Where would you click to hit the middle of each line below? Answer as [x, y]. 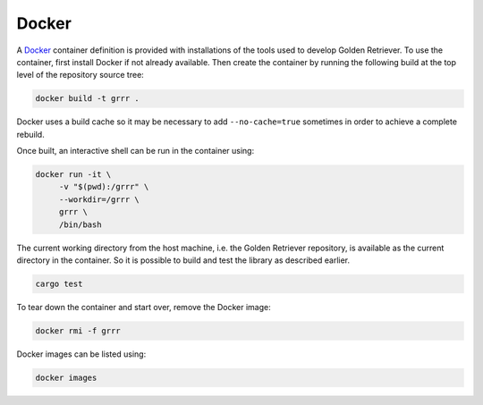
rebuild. [30, 134]
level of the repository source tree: [80, 75]
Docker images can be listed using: [81, 354]
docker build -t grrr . [88, 99]
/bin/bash [80, 224]
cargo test [59, 283]
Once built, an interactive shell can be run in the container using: [136, 151]
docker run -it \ [73, 175]
